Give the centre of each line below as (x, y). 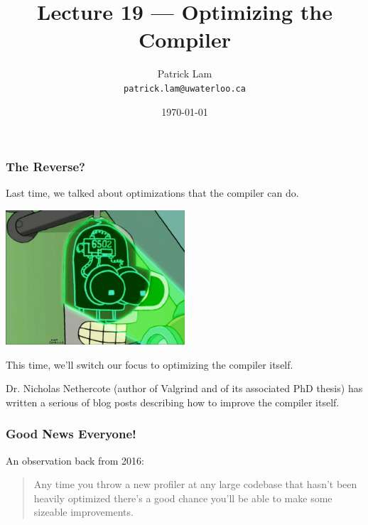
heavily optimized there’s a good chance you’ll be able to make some (183, 498)
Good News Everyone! (71, 434)
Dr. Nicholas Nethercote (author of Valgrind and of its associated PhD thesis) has (184, 388)
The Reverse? (45, 167)
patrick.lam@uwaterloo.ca (185, 88)
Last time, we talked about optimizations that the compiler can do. (152, 193)
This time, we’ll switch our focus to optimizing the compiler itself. (150, 364)
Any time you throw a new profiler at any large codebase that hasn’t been (195, 484)
